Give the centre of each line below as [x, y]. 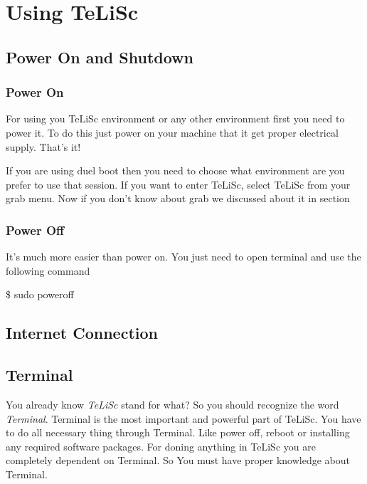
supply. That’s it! [43, 146]
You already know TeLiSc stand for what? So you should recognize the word [172, 404]
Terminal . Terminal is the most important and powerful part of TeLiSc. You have [183, 418]
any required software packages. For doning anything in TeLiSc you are [161, 446]
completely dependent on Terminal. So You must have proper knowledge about [178, 460]
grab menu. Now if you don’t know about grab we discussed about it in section [178, 198]
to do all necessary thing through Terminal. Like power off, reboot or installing [178, 432]
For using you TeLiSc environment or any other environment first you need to [175, 119]
